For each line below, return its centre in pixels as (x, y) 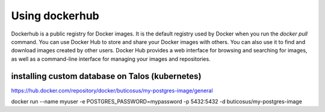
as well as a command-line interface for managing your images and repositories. (111, 59)
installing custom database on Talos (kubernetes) (106, 76)
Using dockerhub (55, 16)
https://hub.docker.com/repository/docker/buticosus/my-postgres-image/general (112, 90)
